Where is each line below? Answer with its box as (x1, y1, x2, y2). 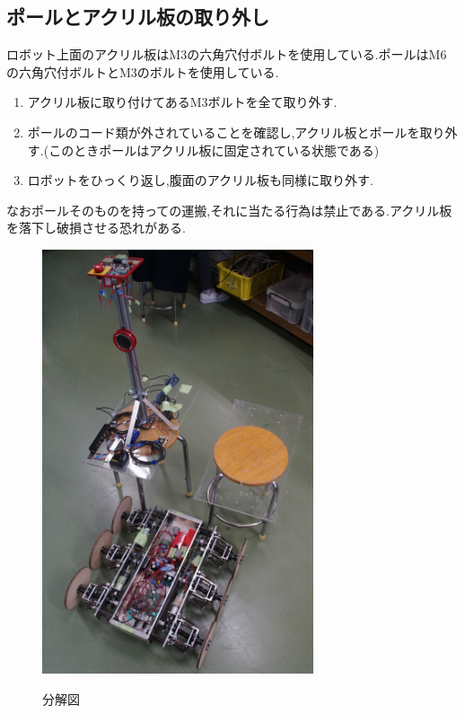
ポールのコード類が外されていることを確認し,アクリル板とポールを (27, 122, 420, 141)
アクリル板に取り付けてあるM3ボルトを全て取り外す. (27, 93, 338, 111)
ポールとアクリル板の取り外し (6, 3, 269, 31)
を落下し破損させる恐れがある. (6, 218, 186, 237)
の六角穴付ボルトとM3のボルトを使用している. (6, 62, 279, 81)
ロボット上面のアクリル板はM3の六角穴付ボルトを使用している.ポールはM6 (6, 45, 447, 64)
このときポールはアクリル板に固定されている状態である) (48, 140, 380, 159)
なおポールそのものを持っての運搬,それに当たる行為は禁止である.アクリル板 (6, 200, 452, 219)
